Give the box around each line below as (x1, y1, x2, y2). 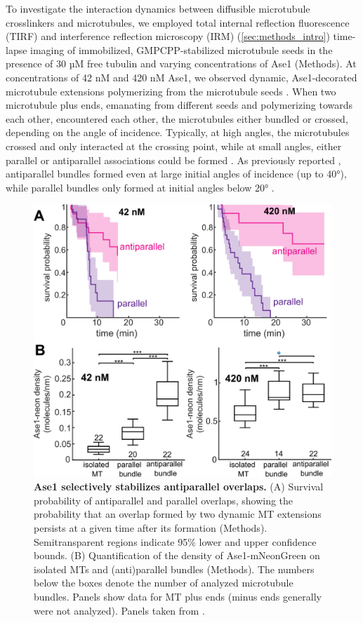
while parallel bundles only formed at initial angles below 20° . (6, 180, 275, 194)
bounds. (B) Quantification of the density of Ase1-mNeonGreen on (34, 548, 320, 563)
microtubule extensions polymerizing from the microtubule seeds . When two (6, 83, 336, 98)
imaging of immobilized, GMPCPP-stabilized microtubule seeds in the (30, 42, 333, 57)
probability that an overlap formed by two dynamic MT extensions (34, 507, 322, 521)
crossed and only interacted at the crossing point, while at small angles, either (6, 138, 342, 153)
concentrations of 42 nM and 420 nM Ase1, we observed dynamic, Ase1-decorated (6, 69, 357, 84)
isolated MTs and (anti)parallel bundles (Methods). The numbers (34, 561, 315, 576)
